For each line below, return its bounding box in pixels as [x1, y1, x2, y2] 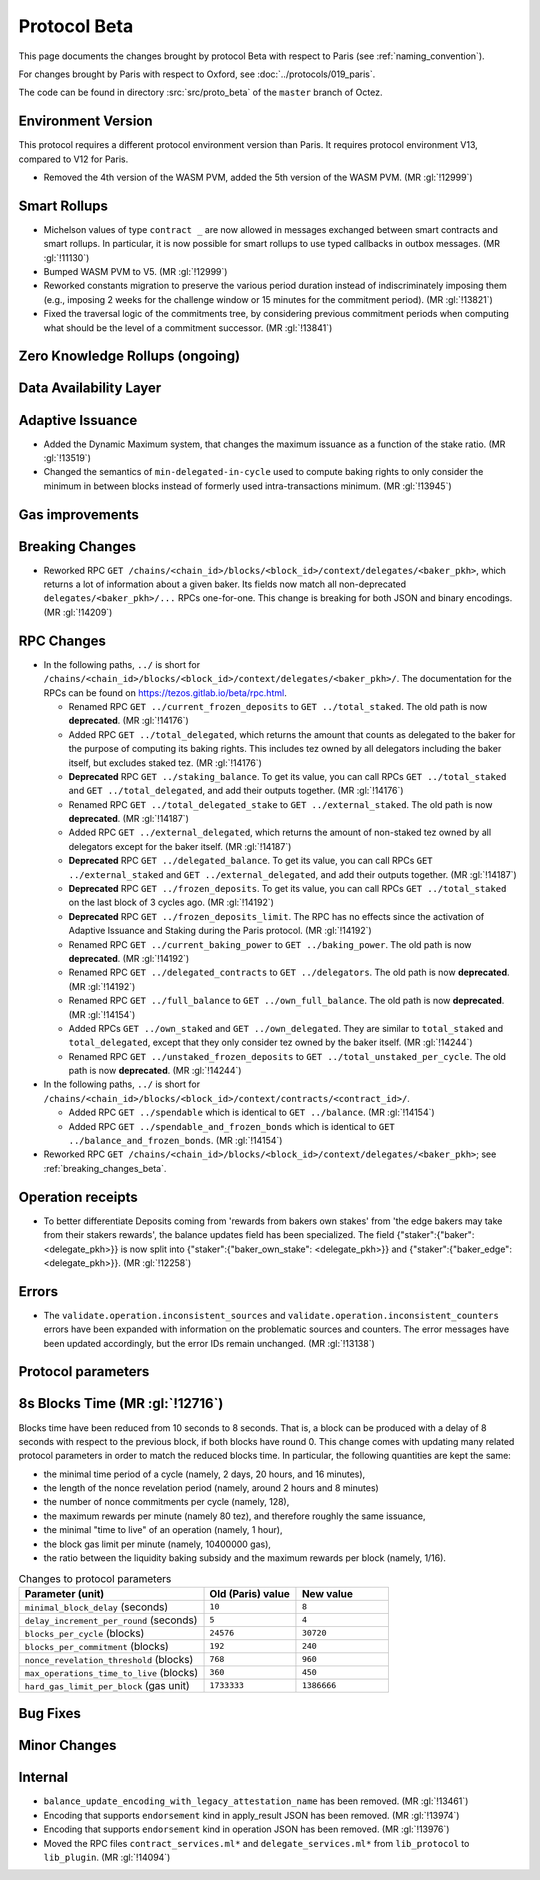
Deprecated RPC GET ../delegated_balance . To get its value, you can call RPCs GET [68, 855, 434, 867]
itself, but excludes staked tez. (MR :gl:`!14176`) [68, 756, 262, 769]
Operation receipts [18, 1188, 139, 1205]
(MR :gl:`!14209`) [43, 606, 113, 618]
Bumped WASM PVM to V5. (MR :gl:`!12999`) [43, 266, 228, 278]
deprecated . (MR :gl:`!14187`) [68, 813, 189, 825]
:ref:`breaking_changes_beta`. [43, 1162, 167, 1174]
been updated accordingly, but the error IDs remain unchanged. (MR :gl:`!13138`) [43, 1337, 375, 1349]
